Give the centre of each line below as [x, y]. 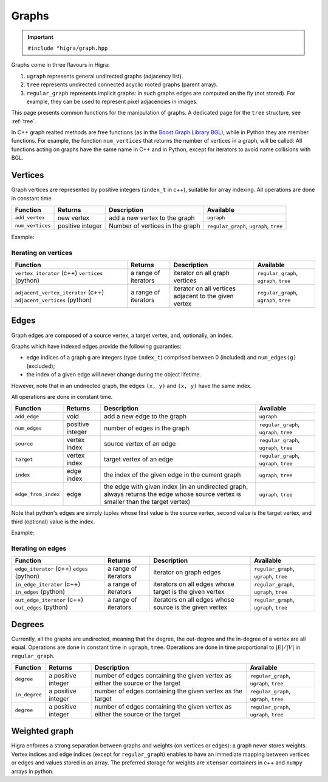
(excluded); [41, 366]
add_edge [27, 416]
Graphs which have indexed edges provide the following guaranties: [96, 346]
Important [41, 37]
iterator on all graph [202, 273]
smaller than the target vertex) [147, 502]
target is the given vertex [189, 592]
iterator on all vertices [205, 288]
